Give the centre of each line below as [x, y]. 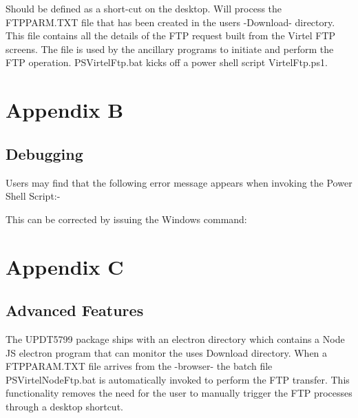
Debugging [44, 153]
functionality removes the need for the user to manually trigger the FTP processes [179, 393]
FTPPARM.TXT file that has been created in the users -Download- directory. [170, 22]
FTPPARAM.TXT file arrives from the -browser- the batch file [139, 366]
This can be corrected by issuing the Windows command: [126, 219]
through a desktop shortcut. [64, 406]
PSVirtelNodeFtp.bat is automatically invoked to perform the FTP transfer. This [178, 379]
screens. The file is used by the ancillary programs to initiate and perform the [170, 49]
